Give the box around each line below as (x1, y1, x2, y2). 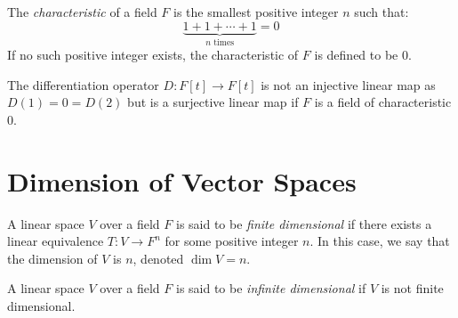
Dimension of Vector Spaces (7, 162, 357, 199)
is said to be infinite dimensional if (175, 279, 366, 298)
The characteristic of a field (7, 3, 157, 20)
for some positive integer (165, 232, 299, 250)
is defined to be (314, 45, 398, 64)
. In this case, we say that (309, 232, 450, 250)
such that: (354, 3, 409, 20)
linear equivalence (7, 232, 104, 250)
